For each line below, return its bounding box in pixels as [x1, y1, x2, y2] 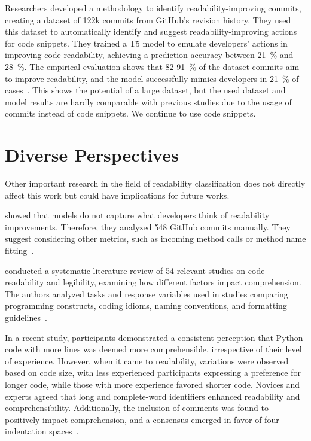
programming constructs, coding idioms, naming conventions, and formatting [5, 299, 287, 312]
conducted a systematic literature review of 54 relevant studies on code [5, 264, 265, 276]
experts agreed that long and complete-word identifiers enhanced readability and [5, 390, 300, 402]
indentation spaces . [5, 425, 79, 437]
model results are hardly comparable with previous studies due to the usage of [5, 95, 292, 108]
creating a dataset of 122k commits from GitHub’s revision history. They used [5, 13, 291, 26]
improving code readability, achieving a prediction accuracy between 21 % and [5, 48, 294, 61]
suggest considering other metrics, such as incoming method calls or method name [5, 232, 306, 245]
